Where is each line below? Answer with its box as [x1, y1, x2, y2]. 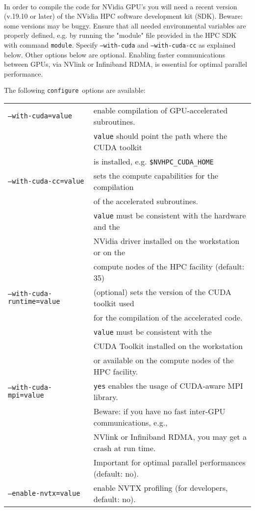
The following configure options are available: [4, 85, 146, 95]
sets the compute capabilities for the [93, 170, 218, 182]
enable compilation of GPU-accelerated [93, 105, 228, 116]
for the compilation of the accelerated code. [93, 312, 243, 323]
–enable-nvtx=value [8, 489, 80, 498]
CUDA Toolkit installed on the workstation [93, 340, 243, 352]
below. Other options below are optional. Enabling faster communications [4, 49, 225, 59]
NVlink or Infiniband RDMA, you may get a [93, 431, 247, 443]
